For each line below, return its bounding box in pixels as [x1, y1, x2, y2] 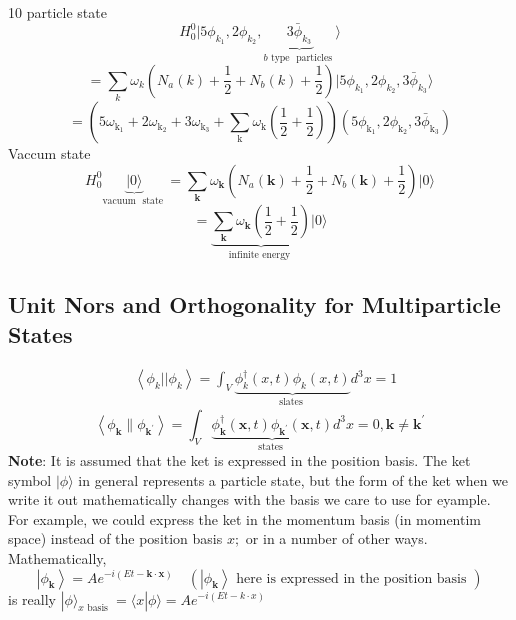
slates [279, 397, 303, 408]
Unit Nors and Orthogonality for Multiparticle [8, 289, 501, 320]
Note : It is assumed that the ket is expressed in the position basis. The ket [8, 449, 471, 470]
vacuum [102, 195, 136, 206]
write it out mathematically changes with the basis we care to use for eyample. [8, 489, 491, 510]
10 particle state [8, 2, 107, 22]
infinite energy [228, 250, 291, 261]
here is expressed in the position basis [236, 571, 467, 586]
